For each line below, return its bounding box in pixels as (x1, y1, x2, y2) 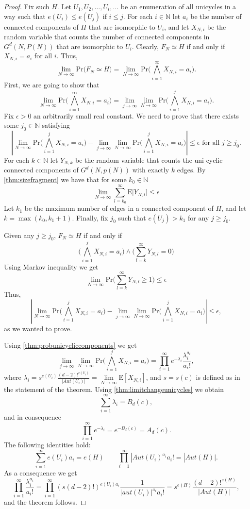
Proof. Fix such (4, 1, 50, 11)
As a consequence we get (4, 467, 77, 477)
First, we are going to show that (4, 79, 100, 89)
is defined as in (196, 372, 240, 382)
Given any (4, 230, 34, 240)
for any (188, 212, 209, 222)
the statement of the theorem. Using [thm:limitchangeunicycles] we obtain (4, 384, 224, 394)
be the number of (190, 11, 242, 21)
